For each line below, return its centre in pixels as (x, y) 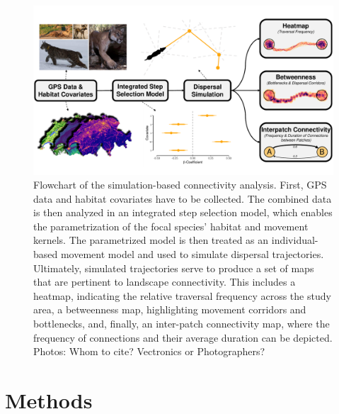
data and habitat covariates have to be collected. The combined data (183, 198)
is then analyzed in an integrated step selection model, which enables (183, 212)
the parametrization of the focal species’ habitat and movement (171, 226)
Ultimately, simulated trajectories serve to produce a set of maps (174, 268)
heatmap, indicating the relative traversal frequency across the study (182, 295)
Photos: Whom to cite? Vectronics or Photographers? (149, 351)
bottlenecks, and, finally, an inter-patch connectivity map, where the (182, 324)
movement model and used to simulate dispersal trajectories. (192, 254)
